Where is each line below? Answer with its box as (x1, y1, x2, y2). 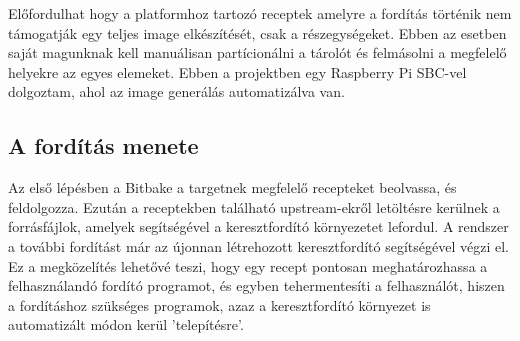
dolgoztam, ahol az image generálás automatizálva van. (8, 81, 345, 102)
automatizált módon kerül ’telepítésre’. (8, 314, 244, 335)
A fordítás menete (8, 130, 199, 161)
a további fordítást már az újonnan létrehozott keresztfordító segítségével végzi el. (8, 235, 509, 256)
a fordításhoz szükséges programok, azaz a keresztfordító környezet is (8, 294, 431, 315)
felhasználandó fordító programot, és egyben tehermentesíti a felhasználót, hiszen (8, 275, 505, 296)
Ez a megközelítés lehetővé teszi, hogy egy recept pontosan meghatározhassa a (8, 255, 488, 276)
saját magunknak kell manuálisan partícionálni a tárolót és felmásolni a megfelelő (8, 42, 507, 63)
